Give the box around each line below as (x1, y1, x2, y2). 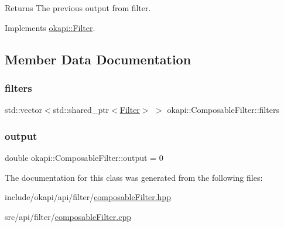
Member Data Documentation (5, 50, 191, 68)
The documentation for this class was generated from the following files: (5, 171, 263, 183)
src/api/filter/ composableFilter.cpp (5, 210, 131, 222)
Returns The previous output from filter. (5, 2, 151, 13)
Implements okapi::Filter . (5, 21, 95, 33)
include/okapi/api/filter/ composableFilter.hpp (5, 191, 171, 203)
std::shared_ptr (53, 104, 110, 116)
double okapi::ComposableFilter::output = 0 (5, 152, 163, 163)
